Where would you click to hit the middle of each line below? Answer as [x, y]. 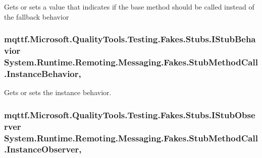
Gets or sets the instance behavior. [58, 92]
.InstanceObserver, [43, 149]
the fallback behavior [37, 16]
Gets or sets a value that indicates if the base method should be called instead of [129, 7]
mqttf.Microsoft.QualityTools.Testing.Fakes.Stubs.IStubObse [130, 114]
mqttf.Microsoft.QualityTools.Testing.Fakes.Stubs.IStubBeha [130, 39]
